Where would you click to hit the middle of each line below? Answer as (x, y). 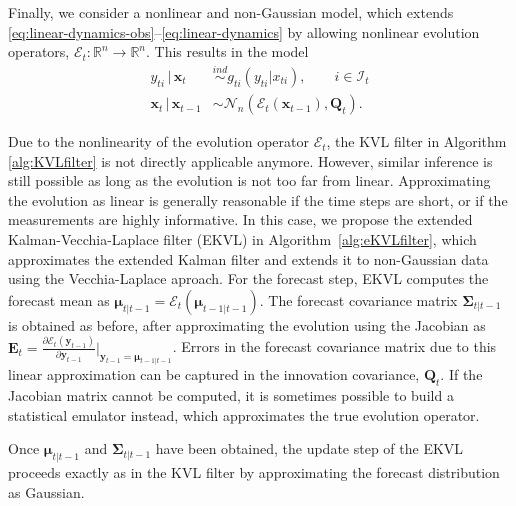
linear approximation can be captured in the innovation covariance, (214, 374)
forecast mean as (59, 299)
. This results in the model (227, 51)
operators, (39, 51)
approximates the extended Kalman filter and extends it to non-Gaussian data (248, 258)
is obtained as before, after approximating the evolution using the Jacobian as (247, 324)
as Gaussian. (46, 491)
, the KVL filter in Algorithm (416, 141)
